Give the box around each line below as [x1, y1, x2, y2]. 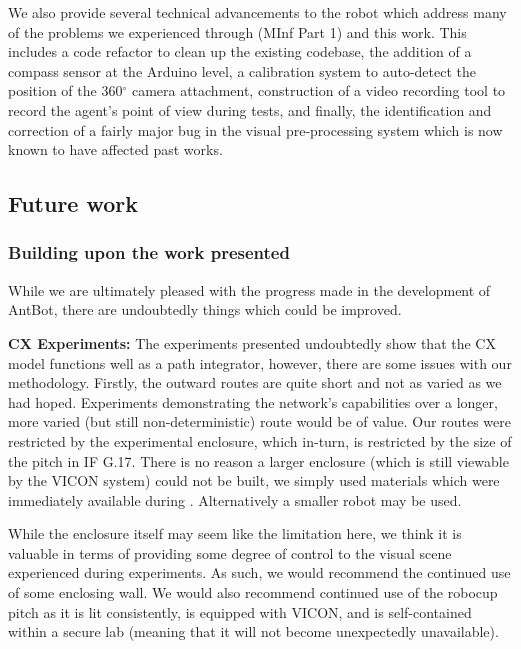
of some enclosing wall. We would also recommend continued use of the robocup [8, 582, 498, 603]
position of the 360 [8, 80, 123, 101]
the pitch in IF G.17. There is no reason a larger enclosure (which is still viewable [8, 450, 509, 471]
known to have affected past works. [8, 139, 223, 160]
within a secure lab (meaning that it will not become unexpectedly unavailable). [8, 621, 499, 642]
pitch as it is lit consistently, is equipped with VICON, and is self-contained [8, 601, 472, 622]
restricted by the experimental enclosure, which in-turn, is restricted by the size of [8, 430, 512, 451]
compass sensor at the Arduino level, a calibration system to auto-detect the [8, 60, 476, 81]
